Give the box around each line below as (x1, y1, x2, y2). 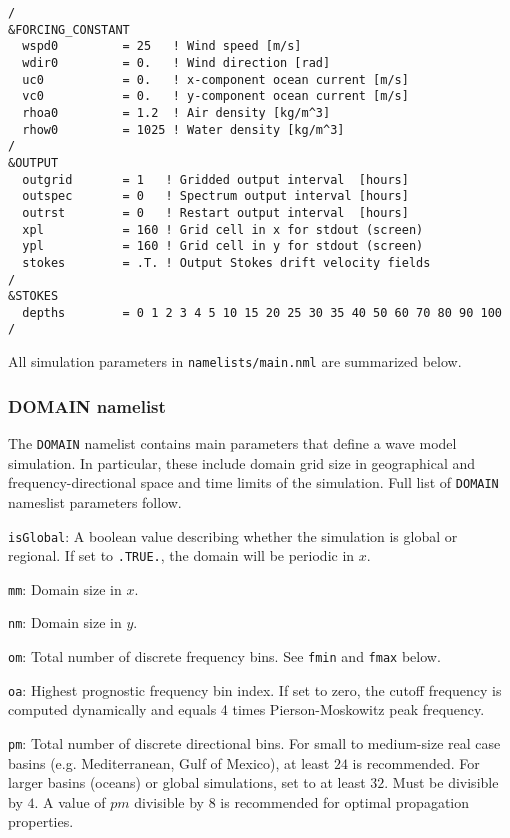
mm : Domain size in (8, 578, 122, 599)
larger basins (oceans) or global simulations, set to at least (8, 772, 366, 793)
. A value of (34, 791, 106, 812)
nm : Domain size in (8, 612, 122, 633)
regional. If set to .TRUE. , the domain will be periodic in (8, 545, 355, 566)
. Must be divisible (384, 772, 499, 793)
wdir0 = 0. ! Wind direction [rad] (22, 55, 331, 70)
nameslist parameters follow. (8, 491, 182, 512)
